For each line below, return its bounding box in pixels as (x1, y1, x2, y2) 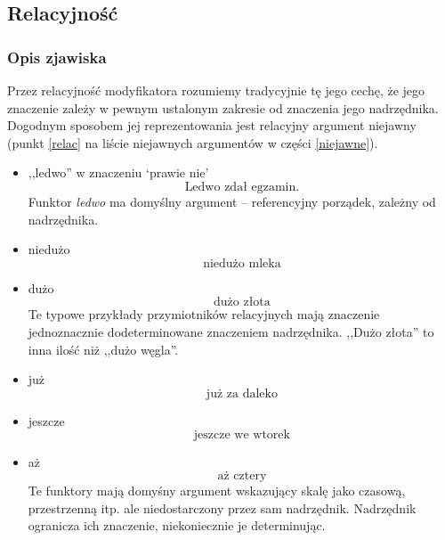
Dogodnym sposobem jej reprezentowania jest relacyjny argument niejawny (7, 116, 417, 135)
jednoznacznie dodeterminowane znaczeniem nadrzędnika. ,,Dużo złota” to (28, 322, 434, 340)
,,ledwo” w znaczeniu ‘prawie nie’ (28, 163, 209, 182)
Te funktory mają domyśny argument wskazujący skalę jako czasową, (28, 480, 406, 499)
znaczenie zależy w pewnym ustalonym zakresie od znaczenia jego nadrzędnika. (7, 98, 439, 117)
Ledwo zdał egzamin (184, 180, 296, 193)
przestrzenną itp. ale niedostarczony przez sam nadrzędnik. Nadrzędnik (28, 498, 417, 517)
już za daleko (206, 387, 278, 400)
